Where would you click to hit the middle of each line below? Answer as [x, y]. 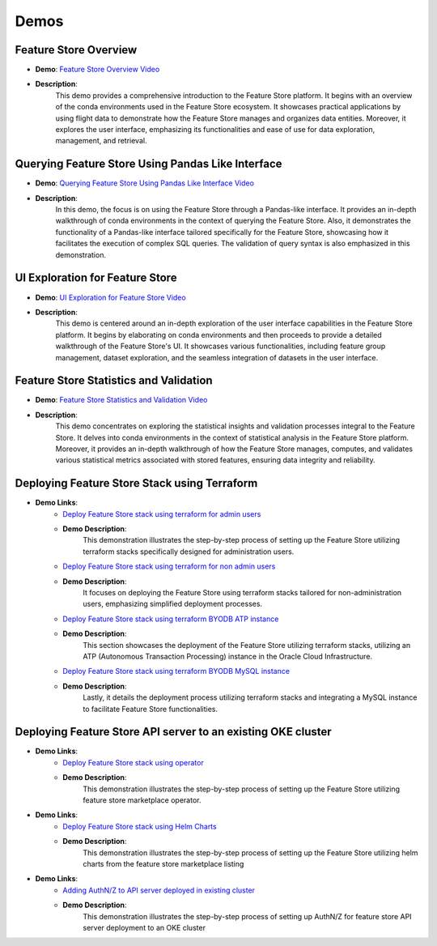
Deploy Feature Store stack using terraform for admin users [162, 513]
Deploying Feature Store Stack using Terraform [136, 483]
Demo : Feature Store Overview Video [98, 70]
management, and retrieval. [101, 141]
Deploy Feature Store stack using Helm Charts [140, 826]
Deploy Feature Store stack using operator [133, 762]
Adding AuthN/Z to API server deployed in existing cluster [159, 890]
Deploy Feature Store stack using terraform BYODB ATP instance [171, 619]
